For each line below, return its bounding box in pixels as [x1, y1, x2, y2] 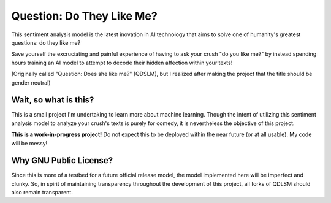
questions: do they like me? [11, 39, 81, 46]
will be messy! [11, 139, 48, 147]
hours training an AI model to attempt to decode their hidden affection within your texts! [11, 59, 233, 66]
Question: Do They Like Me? [11, 9, 158, 23]
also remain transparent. [11, 189, 73, 196]
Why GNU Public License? [11, 155, 113, 166]
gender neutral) [11, 79, 51, 86]
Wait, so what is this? [11, 95, 94, 105]
